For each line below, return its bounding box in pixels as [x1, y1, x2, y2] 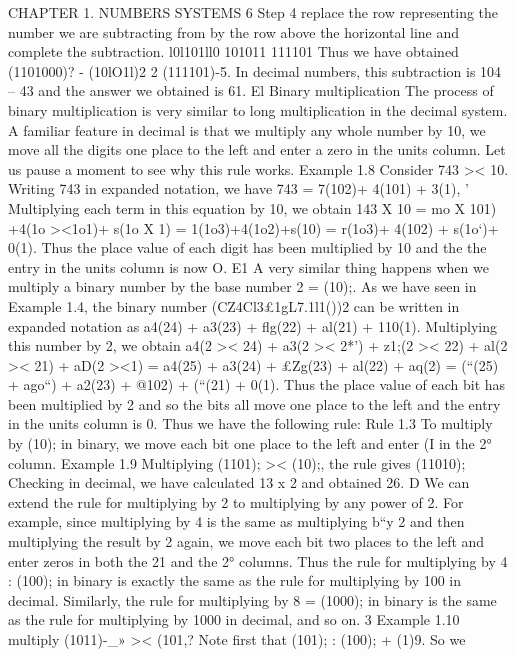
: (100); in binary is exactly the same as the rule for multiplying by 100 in [8, 570, 462, 591]
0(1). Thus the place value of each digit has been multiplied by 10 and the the [8, 237, 487, 258]
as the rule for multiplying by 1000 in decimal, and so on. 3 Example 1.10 [8, 609, 460, 630]
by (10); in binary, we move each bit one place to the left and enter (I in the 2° [8, 433, 492, 454]
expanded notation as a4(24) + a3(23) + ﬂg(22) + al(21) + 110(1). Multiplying [8, 315, 497, 336]
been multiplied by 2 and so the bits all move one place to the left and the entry [8, 393, 501, 414]
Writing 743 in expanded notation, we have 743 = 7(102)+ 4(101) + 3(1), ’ [8, 178, 469, 199]
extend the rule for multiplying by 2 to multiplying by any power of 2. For [8, 491, 464, 512]
